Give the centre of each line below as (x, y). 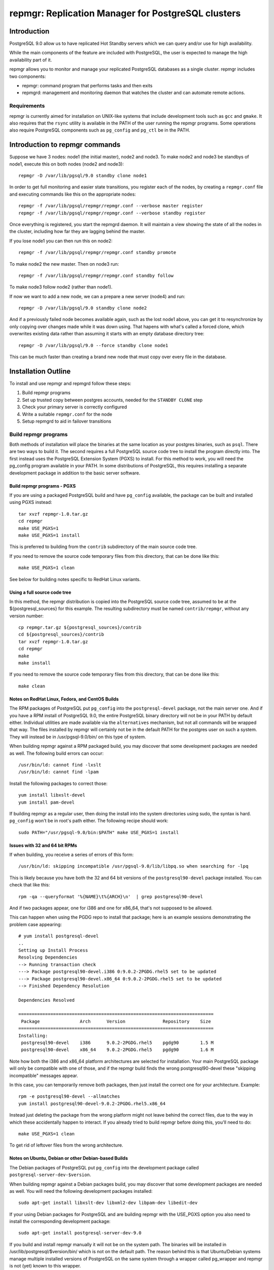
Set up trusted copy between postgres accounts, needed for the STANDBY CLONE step (112, 400)
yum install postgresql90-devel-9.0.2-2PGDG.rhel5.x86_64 (92, 1103)
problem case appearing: (36, 924)
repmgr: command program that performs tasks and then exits (87, 86)
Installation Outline (40, 371)
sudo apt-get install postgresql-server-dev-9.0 (80, 1233)
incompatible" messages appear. (44, 1075)
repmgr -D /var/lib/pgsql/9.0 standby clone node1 (83, 176)
